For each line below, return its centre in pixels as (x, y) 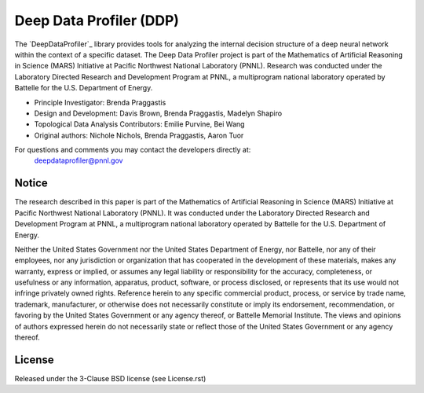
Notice (31, 184)
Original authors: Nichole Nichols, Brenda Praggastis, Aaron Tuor (139, 135)
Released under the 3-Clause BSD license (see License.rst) (110, 378)
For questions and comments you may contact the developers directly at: (133, 150)
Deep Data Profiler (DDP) (97, 20)
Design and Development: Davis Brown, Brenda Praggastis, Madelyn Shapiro (158, 113)
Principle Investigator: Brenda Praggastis (100, 102)
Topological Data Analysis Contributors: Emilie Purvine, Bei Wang (139, 124)
